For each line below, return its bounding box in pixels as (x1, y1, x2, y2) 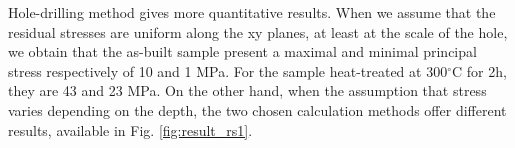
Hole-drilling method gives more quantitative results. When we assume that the (8, 2, 496, 22)
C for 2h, (452, 60, 507, 81)
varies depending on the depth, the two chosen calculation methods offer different (8, 99, 507, 120)
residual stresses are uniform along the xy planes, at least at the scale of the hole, (8, 21, 508, 42)
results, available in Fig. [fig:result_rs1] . (8, 119, 253, 140)
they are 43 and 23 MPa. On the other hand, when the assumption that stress (8, 80, 487, 101)
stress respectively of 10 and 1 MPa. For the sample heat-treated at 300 (8, 60, 448, 81)
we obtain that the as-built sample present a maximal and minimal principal (8, 41, 477, 62)
